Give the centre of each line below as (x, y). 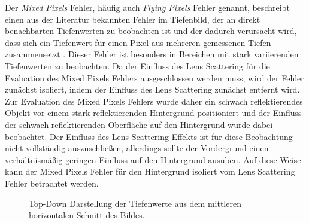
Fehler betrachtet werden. (52, 183)
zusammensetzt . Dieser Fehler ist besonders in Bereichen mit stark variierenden (152, 54)
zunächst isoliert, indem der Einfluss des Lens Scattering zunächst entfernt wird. (152, 89)
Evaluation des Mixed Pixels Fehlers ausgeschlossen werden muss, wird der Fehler (154, 77)
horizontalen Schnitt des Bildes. (87, 215)
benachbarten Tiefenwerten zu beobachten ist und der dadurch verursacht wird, (151, 31)
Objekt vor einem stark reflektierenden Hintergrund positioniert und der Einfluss (153, 113)
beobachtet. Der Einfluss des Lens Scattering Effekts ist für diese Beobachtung (149, 136)
